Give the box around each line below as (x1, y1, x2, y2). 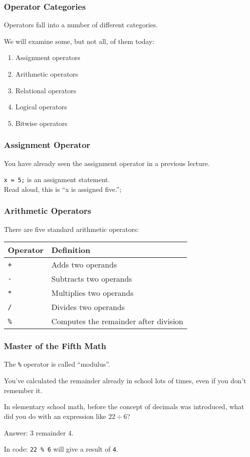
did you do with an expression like (4, 411, 106, 421)
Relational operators (15, 85, 77, 95)
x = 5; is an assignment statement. (4, 174, 110, 185)
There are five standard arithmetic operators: (4, 224, 139, 234)
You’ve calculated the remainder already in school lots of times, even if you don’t (4, 375, 246, 386)
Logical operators (15, 102, 67, 112)
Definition (51, 244, 91, 256)
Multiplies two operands (51, 287, 134, 299)
